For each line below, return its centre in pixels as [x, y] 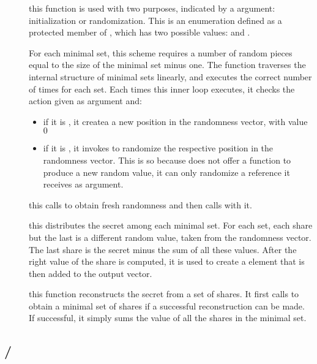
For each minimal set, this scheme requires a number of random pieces [161, 52]
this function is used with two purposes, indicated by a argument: [152, 8]
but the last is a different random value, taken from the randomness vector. [170, 237]
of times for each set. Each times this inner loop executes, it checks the [162, 89]
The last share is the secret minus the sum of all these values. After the [163, 249]
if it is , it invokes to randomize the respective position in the [158, 148]
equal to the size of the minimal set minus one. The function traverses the [167, 65]
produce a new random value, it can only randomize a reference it [166, 172]
